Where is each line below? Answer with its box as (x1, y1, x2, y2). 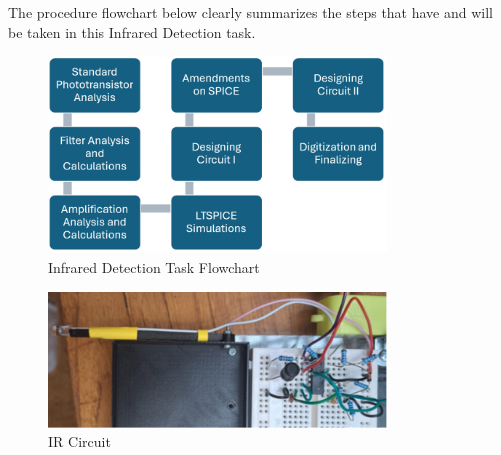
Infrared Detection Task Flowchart (48, 257, 260, 278)
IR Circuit (48, 431, 111, 452)
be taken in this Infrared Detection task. (8, 21, 256, 42)
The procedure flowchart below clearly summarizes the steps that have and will (8, 2, 494, 22)
